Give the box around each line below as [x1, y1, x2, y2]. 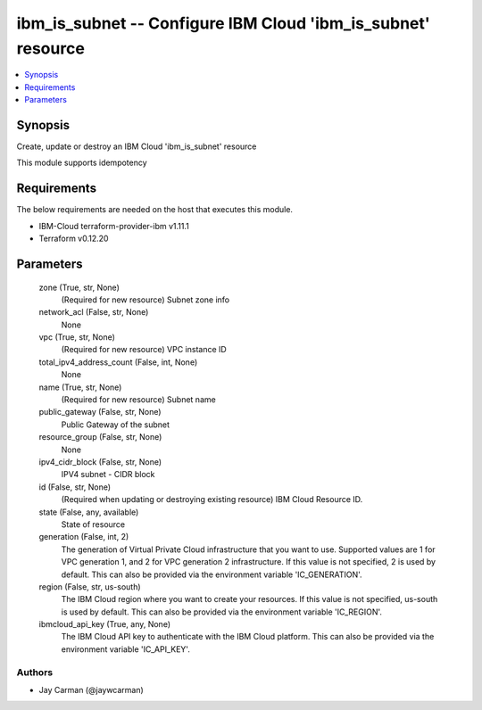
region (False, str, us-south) [38, 581, 142, 592]
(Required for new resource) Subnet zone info [61, 294, 230, 305]
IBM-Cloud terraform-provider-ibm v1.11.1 [38, 220, 189, 231]
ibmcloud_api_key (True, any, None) [38, 619, 171, 630]
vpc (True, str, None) [38, 332, 116, 343]
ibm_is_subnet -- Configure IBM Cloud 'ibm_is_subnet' [16, 13, 430, 33]
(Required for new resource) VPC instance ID [61, 344, 227, 355]
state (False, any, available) [38, 507, 139, 517]
